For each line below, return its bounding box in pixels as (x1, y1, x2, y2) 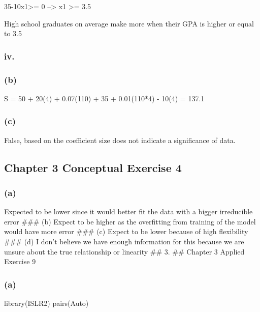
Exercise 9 (4, 256, 36, 267)
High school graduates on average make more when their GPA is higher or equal (4, 18, 254, 29)
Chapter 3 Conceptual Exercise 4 (4, 159, 182, 175)
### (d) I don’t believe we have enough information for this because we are (4, 236, 244, 247)
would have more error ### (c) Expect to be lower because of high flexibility (4, 226, 248, 237)
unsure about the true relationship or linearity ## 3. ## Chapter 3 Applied (4, 246, 245, 257)
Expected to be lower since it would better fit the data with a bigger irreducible (4, 206, 253, 217)
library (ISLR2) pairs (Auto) (4, 298, 89, 308)
